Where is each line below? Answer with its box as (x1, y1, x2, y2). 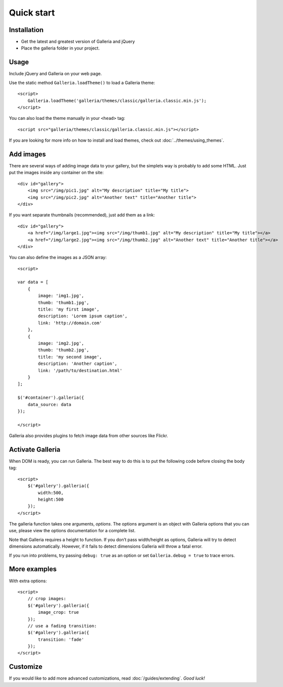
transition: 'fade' (38, 637, 84, 642)
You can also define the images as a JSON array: (9, 255, 107, 261)
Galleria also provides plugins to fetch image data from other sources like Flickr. (9, 433, 168, 439)
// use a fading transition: (27, 623, 97, 628)
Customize (9, 663, 43, 671)
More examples (9, 565, 57, 573)
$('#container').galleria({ (17, 395, 84, 400)
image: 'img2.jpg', (38, 340, 84, 346)
